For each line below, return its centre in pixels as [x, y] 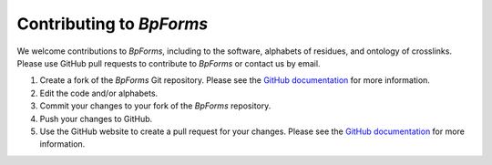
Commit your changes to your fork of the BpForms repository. [155, 106]
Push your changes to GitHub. [96, 119]
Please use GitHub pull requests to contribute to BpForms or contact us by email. [169, 63]
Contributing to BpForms [113, 24]
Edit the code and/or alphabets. [99, 93]
